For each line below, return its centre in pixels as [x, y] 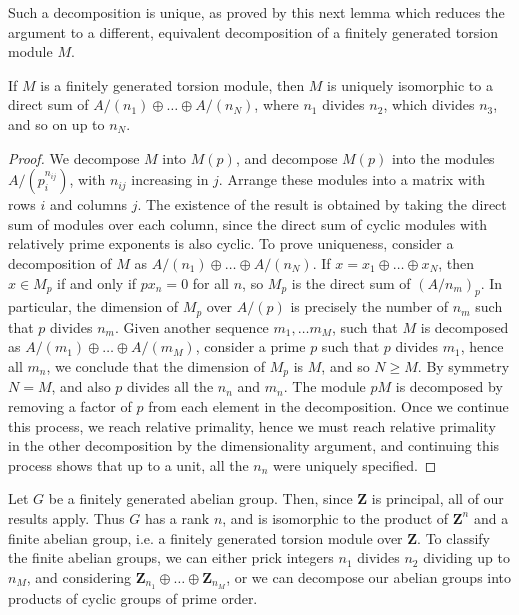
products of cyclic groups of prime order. [133, 597]
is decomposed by [449, 386]
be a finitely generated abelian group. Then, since [200, 498]
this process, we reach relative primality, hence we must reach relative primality [252, 425]
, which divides [429, 104]
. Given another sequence [192, 326]
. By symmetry [463, 365]
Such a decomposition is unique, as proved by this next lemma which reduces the [256, 12]
